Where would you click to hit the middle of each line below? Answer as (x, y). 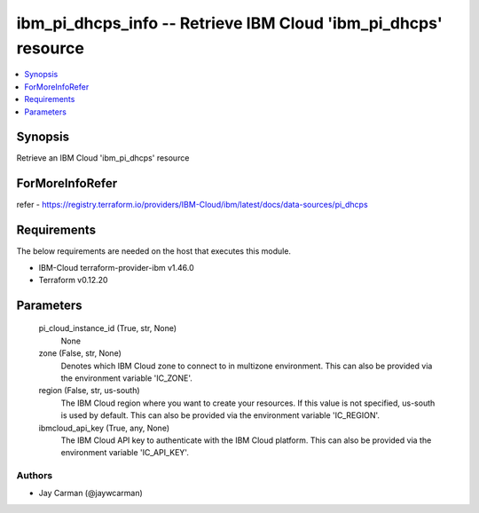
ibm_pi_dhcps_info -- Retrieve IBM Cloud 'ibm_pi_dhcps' (229, 23)
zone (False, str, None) (80, 353)
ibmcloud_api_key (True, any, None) (104, 428)
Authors (35, 476)
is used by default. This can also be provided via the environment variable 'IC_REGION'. (220, 415)
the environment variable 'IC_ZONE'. (126, 378)
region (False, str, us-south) (90, 391)
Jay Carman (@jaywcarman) (91, 493)
